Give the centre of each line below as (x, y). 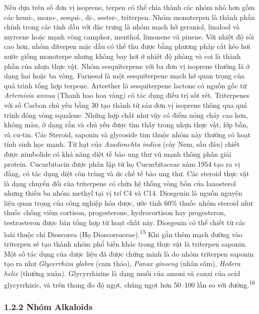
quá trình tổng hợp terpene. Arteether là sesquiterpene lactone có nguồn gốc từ (126, 85)
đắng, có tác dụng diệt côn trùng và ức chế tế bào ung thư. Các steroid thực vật (127, 173)
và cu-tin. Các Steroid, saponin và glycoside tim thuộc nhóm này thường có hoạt (127, 134)
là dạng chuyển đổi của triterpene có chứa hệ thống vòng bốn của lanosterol (120, 183)
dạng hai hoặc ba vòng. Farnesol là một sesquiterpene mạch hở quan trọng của (124, 76)
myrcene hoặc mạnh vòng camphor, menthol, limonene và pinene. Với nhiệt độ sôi (129, 36)
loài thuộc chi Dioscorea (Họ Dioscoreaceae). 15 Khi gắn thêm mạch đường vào (123, 233)
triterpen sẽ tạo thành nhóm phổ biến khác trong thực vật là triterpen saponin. (126, 243)
